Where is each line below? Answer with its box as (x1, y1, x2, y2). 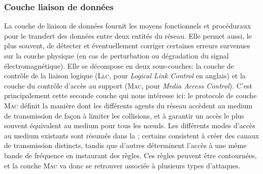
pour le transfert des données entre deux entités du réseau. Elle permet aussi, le (4, 30, 252, 41)
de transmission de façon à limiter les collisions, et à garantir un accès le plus (4, 110, 244, 121)
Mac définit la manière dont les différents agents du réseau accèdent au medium (4, 100, 253, 110)
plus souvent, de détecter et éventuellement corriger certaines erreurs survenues (4, 40, 250, 51)
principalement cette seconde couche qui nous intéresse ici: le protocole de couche (4, 90, 257, 101)
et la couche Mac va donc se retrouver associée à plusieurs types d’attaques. (4, 160, 241, 170)
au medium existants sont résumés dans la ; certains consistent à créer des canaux (4, 130, 259, 140)
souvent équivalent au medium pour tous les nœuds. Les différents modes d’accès (4, 120, 255, 131)
